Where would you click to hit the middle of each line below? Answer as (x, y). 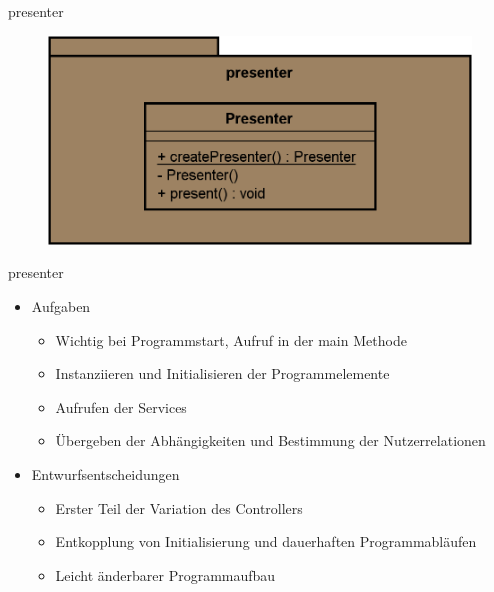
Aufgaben (61, 306)
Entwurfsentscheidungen (105, 474)
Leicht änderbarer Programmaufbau (165, 574)
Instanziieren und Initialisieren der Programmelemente (222, 373)
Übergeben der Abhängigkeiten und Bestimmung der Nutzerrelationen (270, 440)
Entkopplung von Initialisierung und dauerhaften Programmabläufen (266, 541)
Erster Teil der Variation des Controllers (179, 507)
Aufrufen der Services (121, 406)
